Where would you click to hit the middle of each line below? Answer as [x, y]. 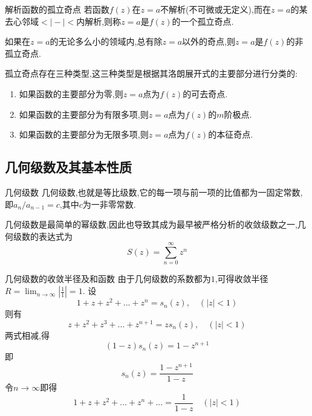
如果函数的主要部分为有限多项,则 [84, 114]
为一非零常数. [109, 204]
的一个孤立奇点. [203, 21]
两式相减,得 [27, 335]
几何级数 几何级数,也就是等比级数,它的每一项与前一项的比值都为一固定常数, [154, 192]
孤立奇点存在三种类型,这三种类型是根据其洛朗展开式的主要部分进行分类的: [151, 73]
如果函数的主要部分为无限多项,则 [84, 134]
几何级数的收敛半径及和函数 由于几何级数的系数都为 [108, 279]
